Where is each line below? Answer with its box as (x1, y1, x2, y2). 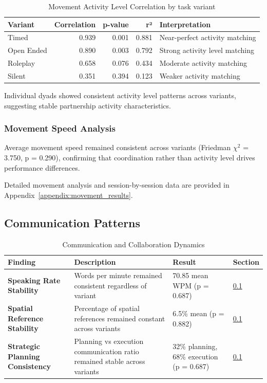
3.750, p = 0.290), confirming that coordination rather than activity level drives (4, 152, 255, 163)
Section (233, 257, 259, 267)
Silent (8, 70, 26, 81)
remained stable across (74, 356, 145, 367)
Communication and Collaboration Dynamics (62, 239, 205, 249)
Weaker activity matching (159, 70, 240, 81)
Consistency (8, 361, 51, 372)
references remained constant (74, 313, 165, 323)
